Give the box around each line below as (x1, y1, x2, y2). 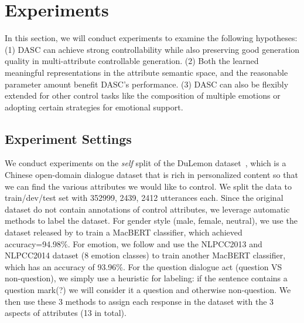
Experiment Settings (5, 129, 132, 147)
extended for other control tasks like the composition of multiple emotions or (5, 89, 281, 102)
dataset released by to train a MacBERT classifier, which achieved (5, 226, 242, 238)
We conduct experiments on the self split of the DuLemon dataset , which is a (5, 157, 286, 169)
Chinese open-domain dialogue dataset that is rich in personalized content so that (5, 169, 298, 181)
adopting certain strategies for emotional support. (5, 100, 183, 113)
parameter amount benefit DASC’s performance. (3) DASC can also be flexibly (5, 78, 289, 90)
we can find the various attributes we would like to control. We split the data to (5, 180, 292, 192)
